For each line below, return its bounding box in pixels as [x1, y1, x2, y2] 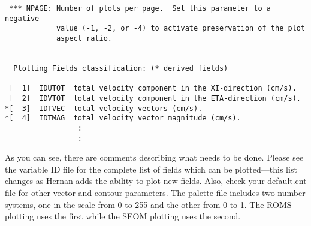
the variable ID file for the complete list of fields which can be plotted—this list [5, 162, 297, 175]
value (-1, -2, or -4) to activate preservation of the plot [56, 24, 306, 33]
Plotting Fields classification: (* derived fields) [13, 64, 228, 73]
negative [5, 14, 40, 23]
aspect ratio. [56, 34, 112, 43]
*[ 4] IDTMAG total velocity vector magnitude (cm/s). [5, 114, 241, 123]
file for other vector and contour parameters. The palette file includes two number [5, 186, 306, 198]
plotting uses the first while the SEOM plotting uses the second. [5, 210, 241, 222]
